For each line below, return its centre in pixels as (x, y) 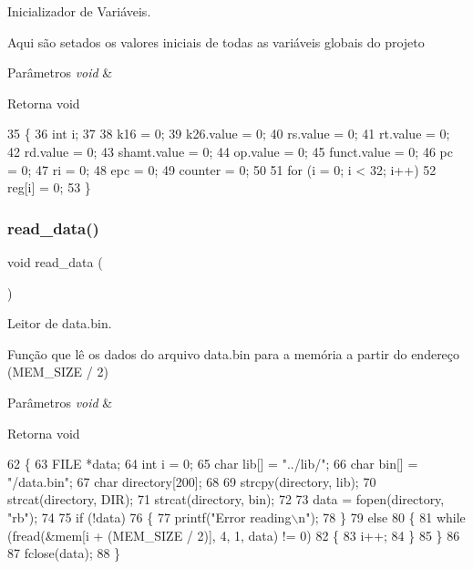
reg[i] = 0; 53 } (49, 187)
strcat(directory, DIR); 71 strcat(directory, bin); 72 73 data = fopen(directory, (226, 499)
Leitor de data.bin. (60, 323)
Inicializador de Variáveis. (79, 11)
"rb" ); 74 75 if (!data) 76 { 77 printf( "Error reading (149, 517)
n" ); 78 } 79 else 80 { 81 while (382, 517)
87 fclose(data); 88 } (64, 553)
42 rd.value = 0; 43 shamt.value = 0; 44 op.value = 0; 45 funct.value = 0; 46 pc (230, 151)
